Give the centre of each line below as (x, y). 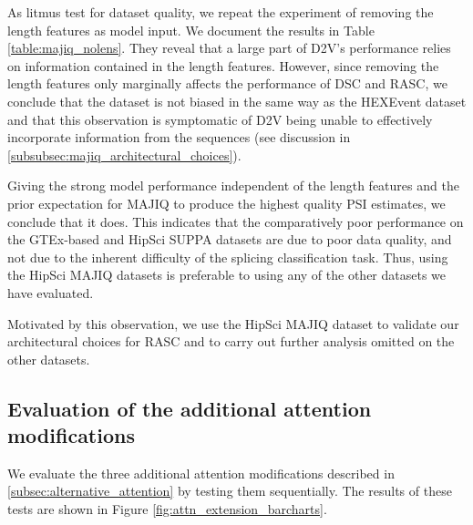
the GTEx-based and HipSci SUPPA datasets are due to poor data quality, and (230, 239)
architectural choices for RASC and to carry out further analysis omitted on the (231, 341)
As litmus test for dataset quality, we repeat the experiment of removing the (221, 12)
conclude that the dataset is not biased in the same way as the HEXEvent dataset (237, 101)
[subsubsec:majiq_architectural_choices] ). (124, 154)
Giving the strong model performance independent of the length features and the (233, 185)
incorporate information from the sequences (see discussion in (179, 137)
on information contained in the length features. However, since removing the (223, 65)
